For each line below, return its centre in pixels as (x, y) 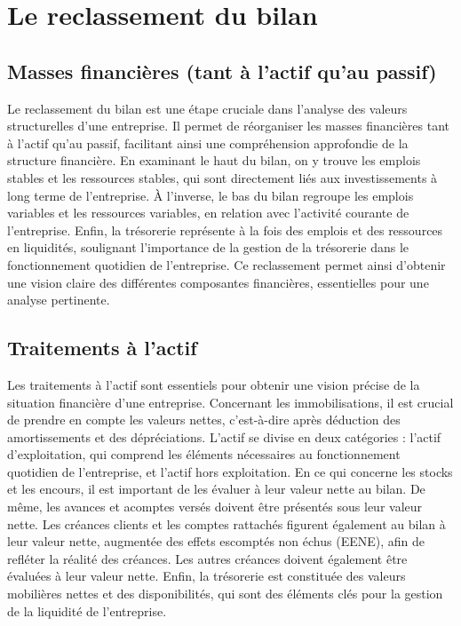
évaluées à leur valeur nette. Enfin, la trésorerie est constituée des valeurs (207, 576)
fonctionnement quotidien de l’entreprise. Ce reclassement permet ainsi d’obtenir (227, 264)
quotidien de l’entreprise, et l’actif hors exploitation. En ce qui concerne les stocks (230, 471)
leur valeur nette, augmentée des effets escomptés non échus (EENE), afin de (216, 541)
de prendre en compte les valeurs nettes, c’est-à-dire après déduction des (204, 420)
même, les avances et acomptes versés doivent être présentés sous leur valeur (215, 507)
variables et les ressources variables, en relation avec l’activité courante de (208, 213)
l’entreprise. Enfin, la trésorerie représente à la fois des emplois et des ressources (225, 230)
